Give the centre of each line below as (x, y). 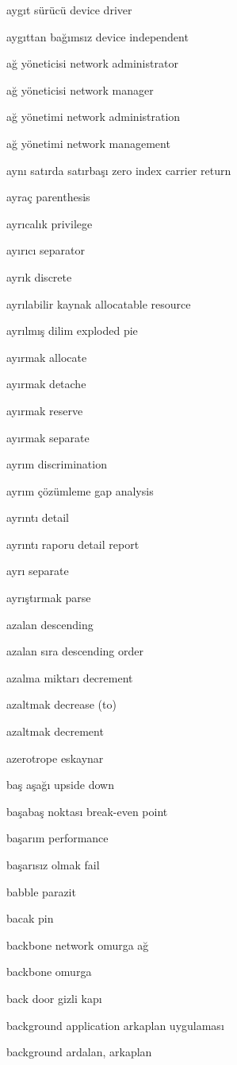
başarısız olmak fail (53, 865)
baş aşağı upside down (60, 785)
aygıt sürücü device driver (69, 10)
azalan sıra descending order (75, 651)
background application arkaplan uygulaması (115, 1025)
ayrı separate (38, 571)
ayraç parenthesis (48, 197)
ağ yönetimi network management (88, 143)
